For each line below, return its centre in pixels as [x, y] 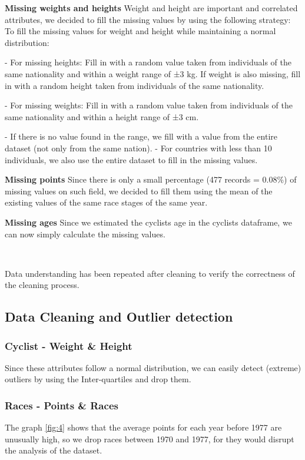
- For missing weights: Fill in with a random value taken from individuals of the [149, 105]
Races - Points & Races [62, 405]
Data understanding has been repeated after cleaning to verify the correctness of [150, 273]
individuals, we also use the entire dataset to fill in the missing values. [131, 159]
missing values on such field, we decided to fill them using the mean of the [139, 191]
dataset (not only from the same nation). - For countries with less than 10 [138, 148]
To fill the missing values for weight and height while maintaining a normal [140, 31]
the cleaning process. [42, 285]
